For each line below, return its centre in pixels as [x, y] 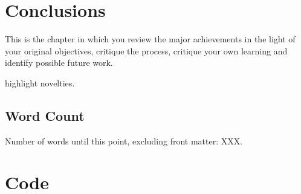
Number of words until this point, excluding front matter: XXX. [124, 141]
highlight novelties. [40, 82]
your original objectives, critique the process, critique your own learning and [146, 50]
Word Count [45, 115]
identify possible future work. [59, 63]
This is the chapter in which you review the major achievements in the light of [150, 39]
